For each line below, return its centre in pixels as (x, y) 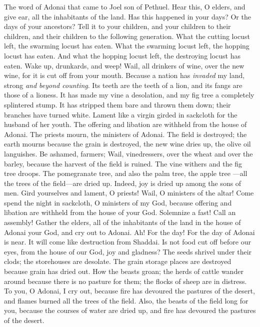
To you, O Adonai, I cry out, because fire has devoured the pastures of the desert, (129, 291)
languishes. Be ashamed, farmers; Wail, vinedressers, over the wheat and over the (128, 153)
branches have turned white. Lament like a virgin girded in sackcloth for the (121, 114)
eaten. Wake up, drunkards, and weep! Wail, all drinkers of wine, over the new (124, 65)
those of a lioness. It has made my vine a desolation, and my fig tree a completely (129, 95)
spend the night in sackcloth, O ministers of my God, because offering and (118, 202)
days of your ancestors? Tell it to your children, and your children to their (117, 26)
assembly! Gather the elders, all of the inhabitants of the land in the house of (122, 222)
